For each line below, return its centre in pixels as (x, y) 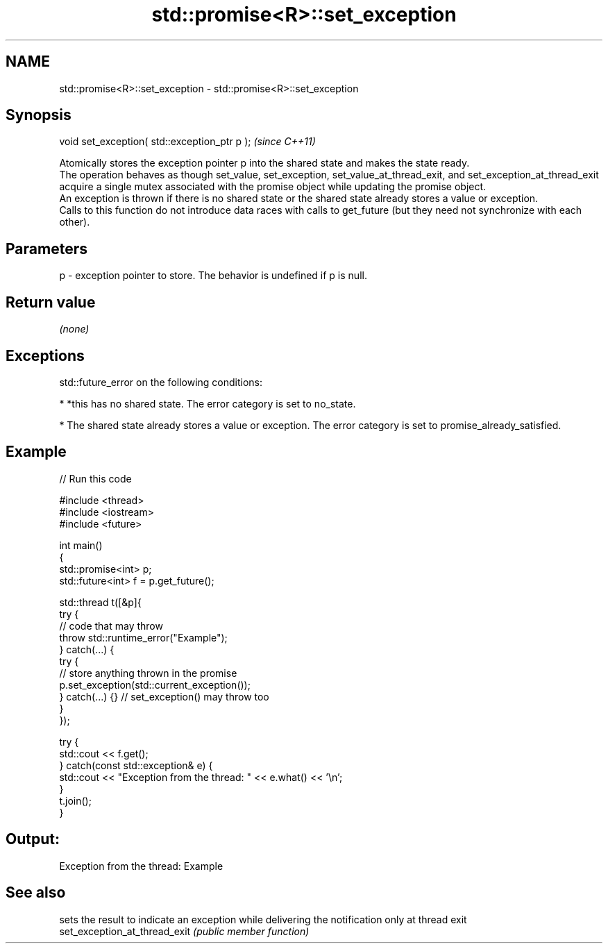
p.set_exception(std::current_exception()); (155, 685)
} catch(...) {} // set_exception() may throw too (164, 696)
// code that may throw (111, 625)
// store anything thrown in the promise (148, 673)
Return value (51, 302)
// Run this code (95, 478)
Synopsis (39, 115)
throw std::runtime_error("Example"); (143, 637)
